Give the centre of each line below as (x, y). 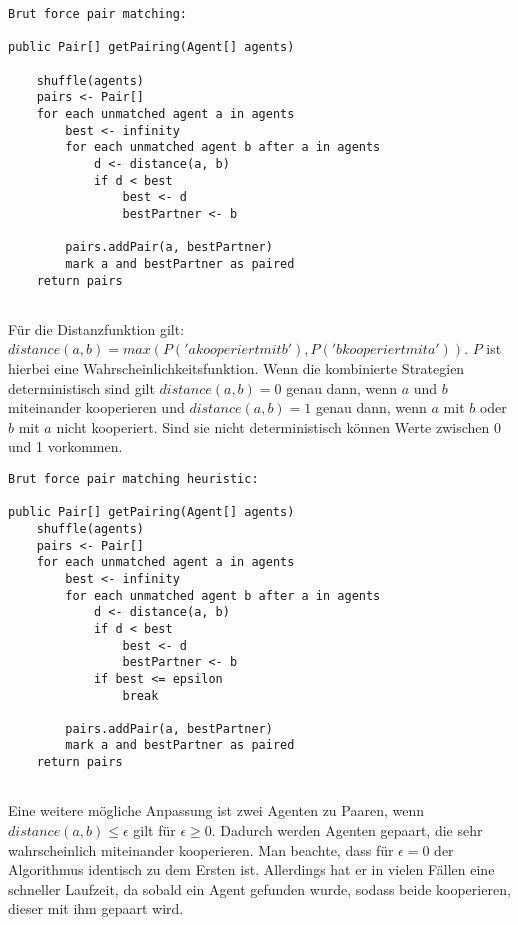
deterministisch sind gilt (81, 387)
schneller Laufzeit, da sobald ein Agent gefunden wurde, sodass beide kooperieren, (259, 888)
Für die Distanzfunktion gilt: (96, 328)
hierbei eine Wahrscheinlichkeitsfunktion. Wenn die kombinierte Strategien (236, 368)
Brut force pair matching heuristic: (133, 478)
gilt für (154, 830)
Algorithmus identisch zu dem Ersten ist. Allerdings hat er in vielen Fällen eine (251, 869)
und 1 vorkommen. (65, 446)
